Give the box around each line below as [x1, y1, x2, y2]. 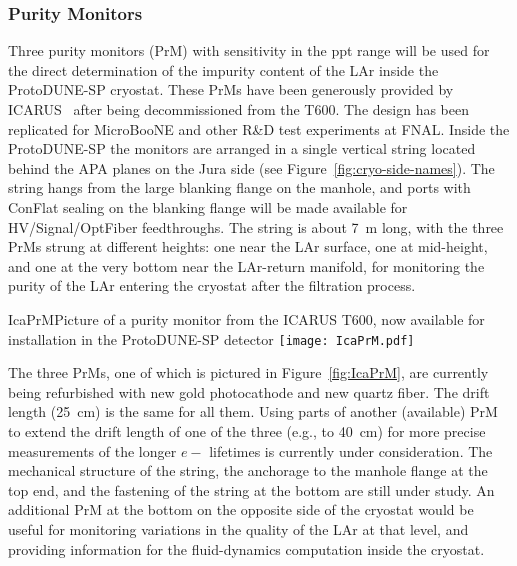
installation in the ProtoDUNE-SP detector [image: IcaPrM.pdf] [8, 328, 415, 349]
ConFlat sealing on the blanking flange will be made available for [8, 196, 408, 217]
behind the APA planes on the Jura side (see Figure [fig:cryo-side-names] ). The [8, 157, 495, 178]
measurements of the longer [8, 440, 177, 461]
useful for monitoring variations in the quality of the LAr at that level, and [8, 518, 469, 539]
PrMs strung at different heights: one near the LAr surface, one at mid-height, [8, 236, 488, 257]
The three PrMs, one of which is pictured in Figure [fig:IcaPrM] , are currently [8, 362, 489, 383]
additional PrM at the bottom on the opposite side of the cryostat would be [8, 499, 474, 520]
